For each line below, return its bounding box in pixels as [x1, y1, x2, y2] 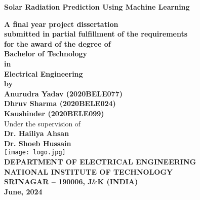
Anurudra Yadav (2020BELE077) [4, 88, 123, 98]
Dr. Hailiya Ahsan [4, 128, 69, 139]
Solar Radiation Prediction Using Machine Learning [4, 2, 190, 12]
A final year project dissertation [4, 18, 118, 29]
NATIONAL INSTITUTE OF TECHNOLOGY [4, 166, 173, 177]
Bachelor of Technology [4, 48, 88, 59]
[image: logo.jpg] [4, 149, 66, 156]
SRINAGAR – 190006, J [4, 176, 92, 187]
